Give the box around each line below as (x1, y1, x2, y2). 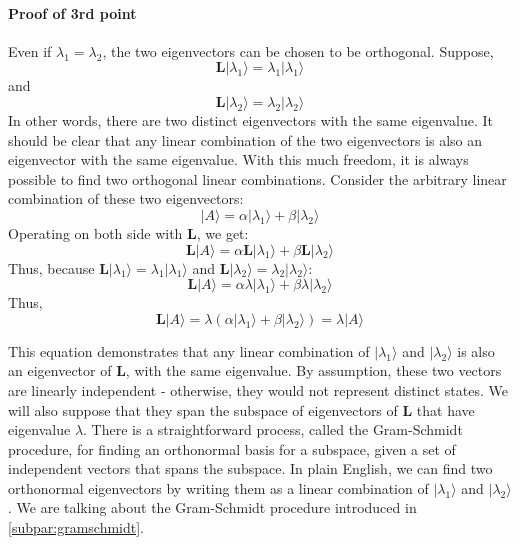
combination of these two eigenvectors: (8, 188, 244, 209)
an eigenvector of (8, 360, 112, 381)
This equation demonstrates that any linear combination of (8, 340, 370, 361)
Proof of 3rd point (8, 2, 137, 23)
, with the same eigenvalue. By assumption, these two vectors (125, 360, 502, 381)
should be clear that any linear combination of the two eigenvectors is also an (8, 129, 483, 150)
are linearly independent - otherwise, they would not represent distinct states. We (8, 379, 508, 400)
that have (416, 399, 475, 420)
